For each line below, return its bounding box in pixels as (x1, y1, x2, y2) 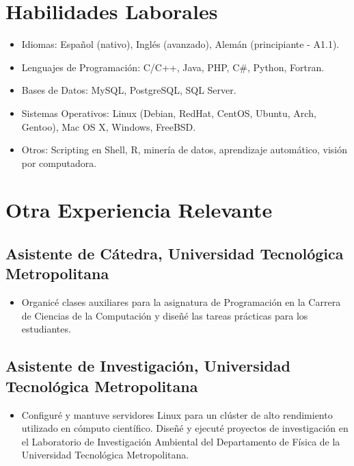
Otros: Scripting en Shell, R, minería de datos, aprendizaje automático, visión (21, 142, 348, 157)
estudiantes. (21, 322, 71, 336)
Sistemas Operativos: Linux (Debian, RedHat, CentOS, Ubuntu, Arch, (21, 105, 316, 120)
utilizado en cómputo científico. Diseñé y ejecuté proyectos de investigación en (21, 421, 349, 435)
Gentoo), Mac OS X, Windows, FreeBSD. (21, 119, 196, 133)
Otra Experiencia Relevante (5, 196, 273, 224)
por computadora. (21, 155, 97, 170)
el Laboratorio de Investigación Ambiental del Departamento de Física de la (21, 434, 340, 448)
